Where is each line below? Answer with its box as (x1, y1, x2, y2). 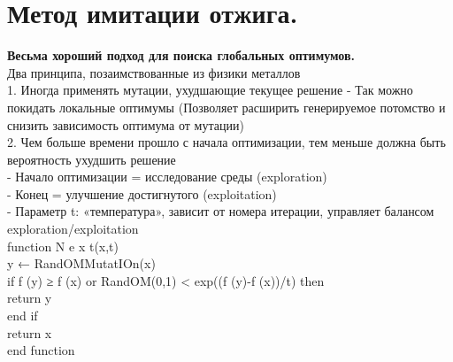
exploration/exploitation (7, 220, 139, 238)
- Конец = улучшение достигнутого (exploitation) (7, 184, 277, 203)
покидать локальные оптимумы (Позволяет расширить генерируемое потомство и (7, 97, 446, 116)
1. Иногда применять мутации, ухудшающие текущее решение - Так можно (7, 81, 413, 99)
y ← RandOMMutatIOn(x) (7, 254, 156, 273)
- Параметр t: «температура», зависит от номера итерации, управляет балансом (7, 202, 434, 220)
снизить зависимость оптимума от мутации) (7, 115, 244, 134)
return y (7, 289, 52, 307)
